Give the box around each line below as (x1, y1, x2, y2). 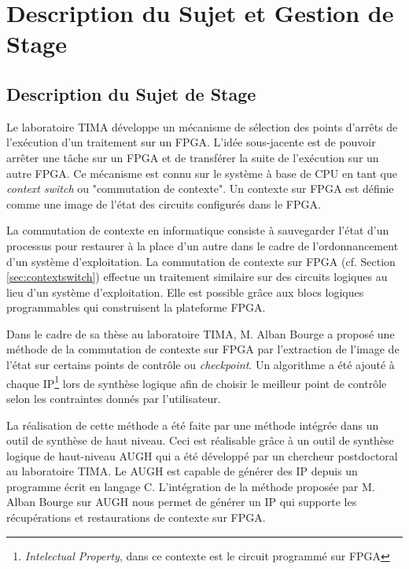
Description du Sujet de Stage (6, 81, 256, 105)
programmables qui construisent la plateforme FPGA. (6, 299, 266, 316)
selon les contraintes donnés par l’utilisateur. (6, 390, 221, 406)
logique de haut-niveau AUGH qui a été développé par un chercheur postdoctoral (6, 447, 398, 464)
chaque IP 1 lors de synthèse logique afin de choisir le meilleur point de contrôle (6, 372, 387, 391)
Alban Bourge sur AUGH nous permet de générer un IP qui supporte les (6, 493, 357, 510)
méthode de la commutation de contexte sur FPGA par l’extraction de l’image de (6, 341, 400, 357)
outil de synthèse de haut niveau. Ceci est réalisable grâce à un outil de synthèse (6, 432, 394, 449)
